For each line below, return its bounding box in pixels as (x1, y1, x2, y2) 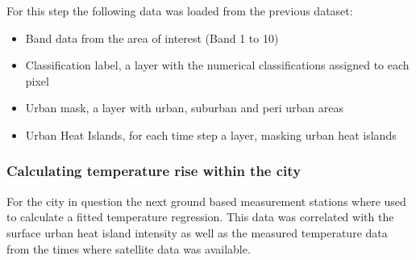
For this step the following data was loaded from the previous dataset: (6, 2, 353, 19)
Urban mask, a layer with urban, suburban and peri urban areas (25, 99, 343, 116)
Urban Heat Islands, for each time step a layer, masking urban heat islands (25, 126, 397, 143)
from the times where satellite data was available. (6, 240, 251, 257)
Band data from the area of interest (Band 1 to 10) (25, 29, 279, 46)
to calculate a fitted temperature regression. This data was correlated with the (6, 208, 394, 225)
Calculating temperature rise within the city (6, 161, 302, 181)
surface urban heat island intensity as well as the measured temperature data (6, 224, 388, 241)
